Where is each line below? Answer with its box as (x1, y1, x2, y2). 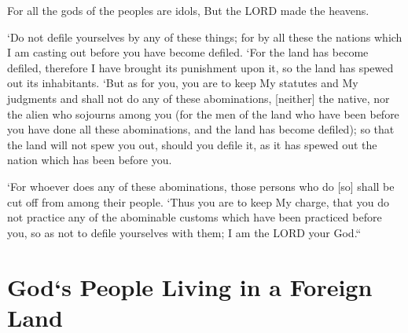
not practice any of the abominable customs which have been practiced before (7, 209, 382, 225)
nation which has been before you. (7, 152, 172, 168)
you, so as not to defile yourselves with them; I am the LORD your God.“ (7, 224, 362, 240)
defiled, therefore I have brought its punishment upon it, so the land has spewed (7, 59, 394, 75)
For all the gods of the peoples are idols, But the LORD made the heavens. (7, 2, 369, 18)
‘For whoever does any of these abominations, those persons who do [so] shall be (7, 177, 395, 194)
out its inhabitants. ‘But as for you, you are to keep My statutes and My (7, 75, 358, 91)
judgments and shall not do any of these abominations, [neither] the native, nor (7, 90, 390, 106)
